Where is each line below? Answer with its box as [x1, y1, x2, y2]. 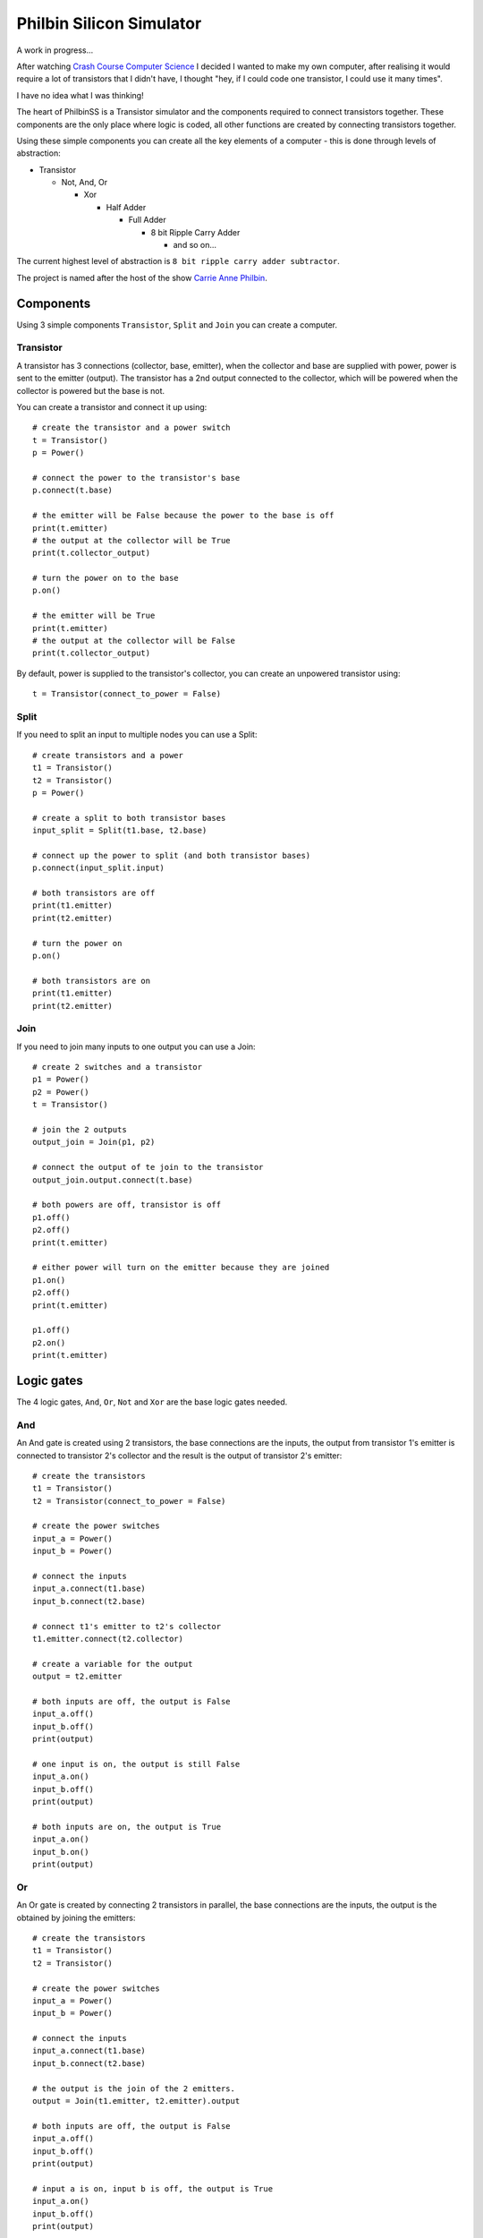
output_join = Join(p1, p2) [32, 1137, 156, 1148]
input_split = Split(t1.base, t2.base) [32, 825, 208, 836]
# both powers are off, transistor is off [32, 1200, 222, 1210]
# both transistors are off [32, 888, 156, 899]
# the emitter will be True [32, 611, 156, 621]
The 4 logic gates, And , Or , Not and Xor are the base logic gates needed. [16, 1397, 288, 1407]
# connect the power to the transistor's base [32, 473, 241, 483]
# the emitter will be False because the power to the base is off [32, 510, 335, 521]
